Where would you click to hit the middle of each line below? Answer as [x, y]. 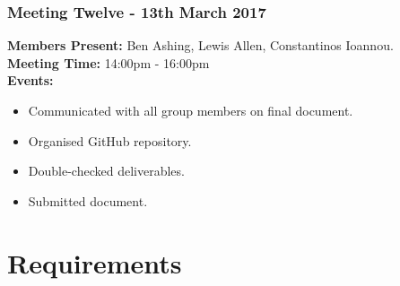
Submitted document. [88, 200]
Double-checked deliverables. [106, 171]
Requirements [95, 262]
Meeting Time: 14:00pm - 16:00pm [109, 62]
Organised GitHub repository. [110, 140]
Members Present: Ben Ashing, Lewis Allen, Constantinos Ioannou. [200, 45]
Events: [30, 80]
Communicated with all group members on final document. [191, 110]
